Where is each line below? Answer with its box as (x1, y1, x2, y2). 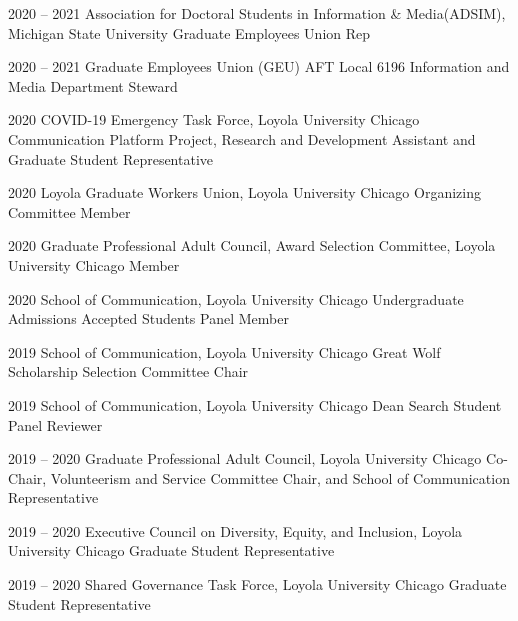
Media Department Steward (8, 75, 178, 96)
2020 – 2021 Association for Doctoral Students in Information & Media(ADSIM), (8, 3, 506, 23)
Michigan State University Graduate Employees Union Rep (8, 22, 371, 43)
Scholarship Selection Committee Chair (8, 361, 249, 382)
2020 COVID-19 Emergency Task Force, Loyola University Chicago (8, 109, 420, 130)
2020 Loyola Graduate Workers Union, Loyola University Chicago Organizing (8, 182, 481, 203)
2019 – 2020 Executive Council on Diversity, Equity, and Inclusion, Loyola (8, 520, 463, 541)
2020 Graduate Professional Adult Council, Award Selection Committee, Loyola (8, 235, 496, 256)
